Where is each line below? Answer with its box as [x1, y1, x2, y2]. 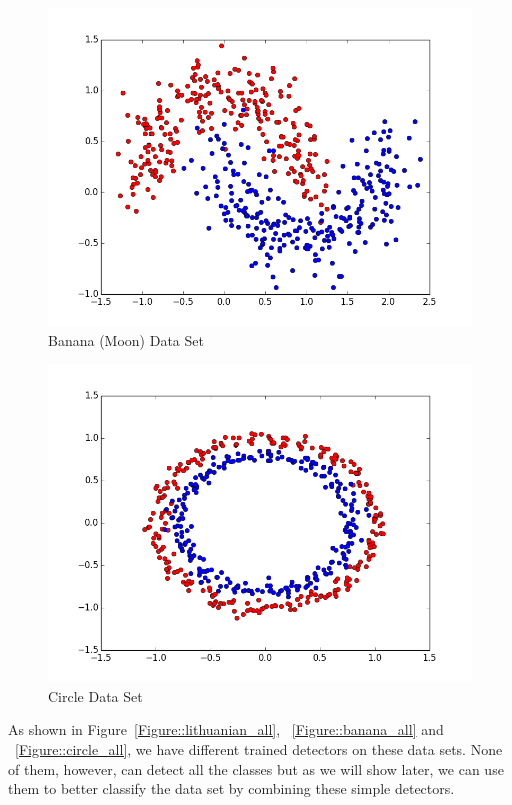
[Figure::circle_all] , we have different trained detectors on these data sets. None [15, 738, 503, 759]
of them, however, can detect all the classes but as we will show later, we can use [8, 758, 504, 779]
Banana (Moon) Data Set [48, 329, 204, 350]
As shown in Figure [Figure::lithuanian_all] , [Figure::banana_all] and [8, 719, 444, 740]
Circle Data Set [48, 685, 143, 706]
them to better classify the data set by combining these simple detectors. [8, 778, 455, 799]
